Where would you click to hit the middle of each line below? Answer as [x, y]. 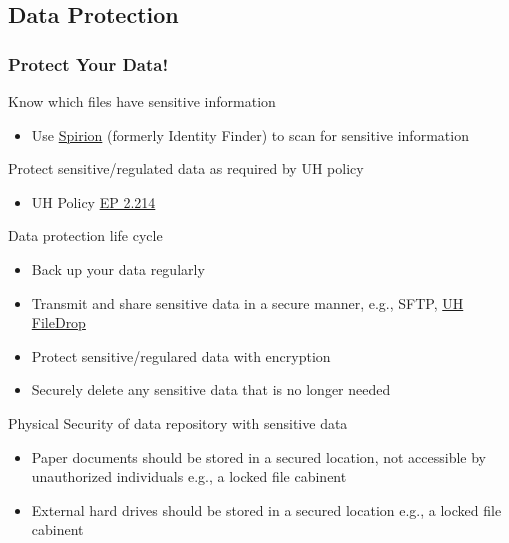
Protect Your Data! [88, 63]
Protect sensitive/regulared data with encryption [181, 355]
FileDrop [58, 322]
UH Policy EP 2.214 [93, 201]
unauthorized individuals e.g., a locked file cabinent [189, 476]
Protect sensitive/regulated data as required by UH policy [186, 168]
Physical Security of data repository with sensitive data [178, 422]
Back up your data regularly [118, 268]
